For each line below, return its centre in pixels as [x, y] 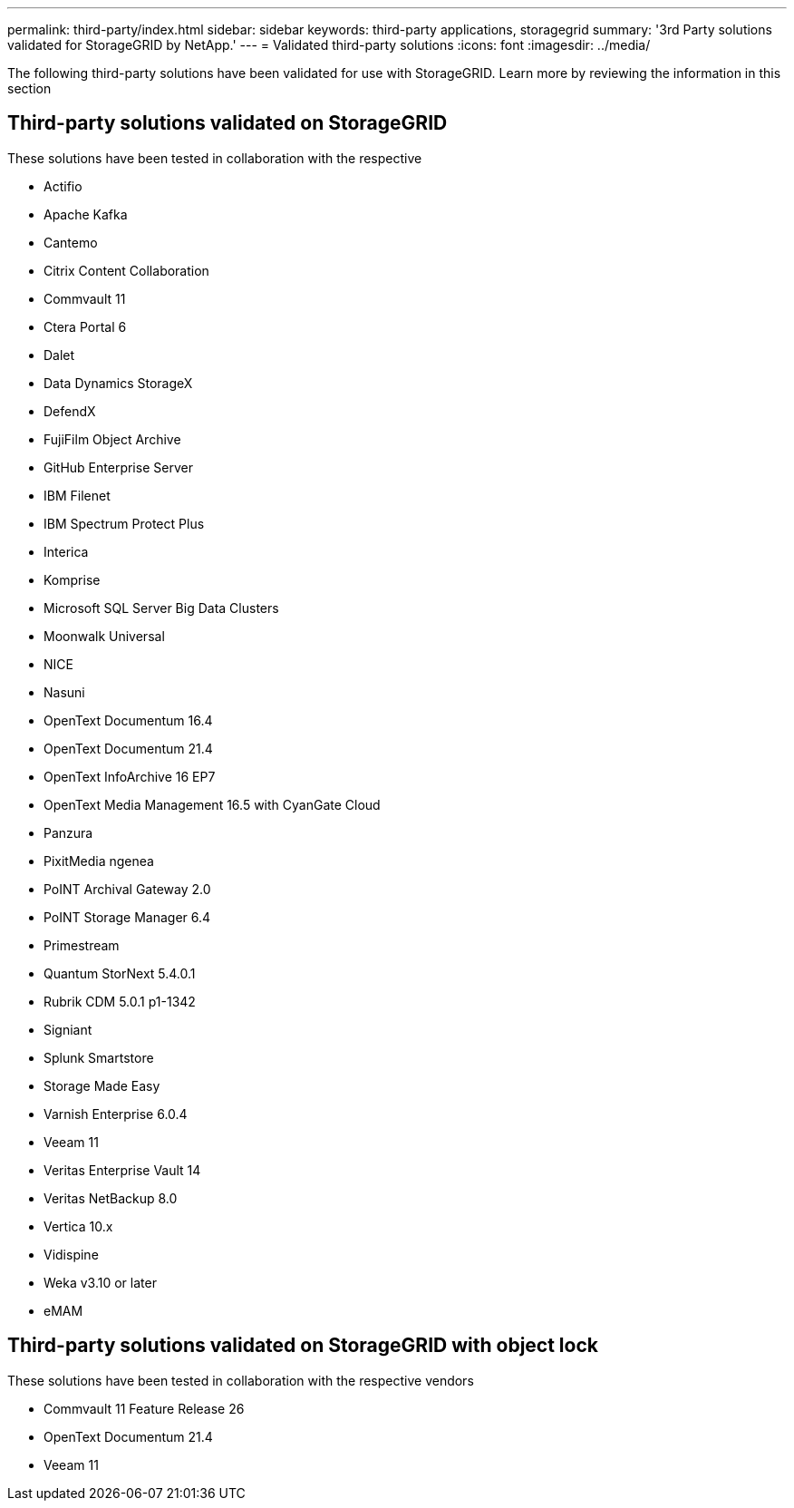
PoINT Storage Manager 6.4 [127, 917]
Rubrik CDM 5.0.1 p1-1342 [120, 1001]
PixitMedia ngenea [99, 861]
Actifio [63, 186]
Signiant [68, 1029]
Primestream [82, 945]
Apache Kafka [86, 214]
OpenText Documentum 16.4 [128, 720]
